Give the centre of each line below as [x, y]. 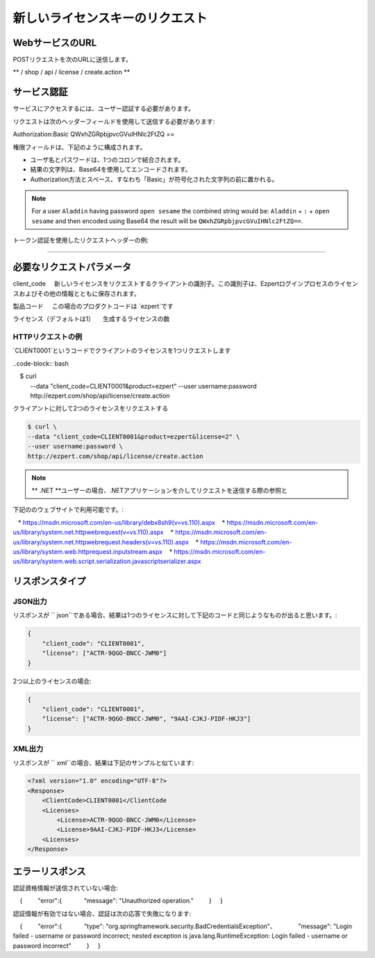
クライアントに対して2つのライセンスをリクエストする [91, 408]
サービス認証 [40, 92]
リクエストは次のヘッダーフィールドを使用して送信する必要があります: [114, 121]
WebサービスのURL [55, 43]
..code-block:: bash [41, 363]
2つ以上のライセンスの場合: [52, 681]
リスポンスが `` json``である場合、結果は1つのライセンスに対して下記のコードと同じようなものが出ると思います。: [175, 615]
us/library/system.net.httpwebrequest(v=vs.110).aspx [89, 533]
